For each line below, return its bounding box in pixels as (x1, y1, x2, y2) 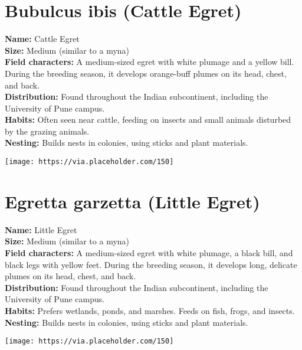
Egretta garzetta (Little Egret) (5, 189, 260, 213)
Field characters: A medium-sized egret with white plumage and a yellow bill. (5, 55, 294, 68)
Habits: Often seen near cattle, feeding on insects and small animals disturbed (5, 113, 291, 126)
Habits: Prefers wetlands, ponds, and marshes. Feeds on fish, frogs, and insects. (5, 305, 295, 316)
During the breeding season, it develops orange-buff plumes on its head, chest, (5, 67, 287, 79)
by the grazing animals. (5, 125, 90, 137)
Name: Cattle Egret (5, 32, 80, 45)
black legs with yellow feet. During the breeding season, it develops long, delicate (5, 258, 297, 270)
